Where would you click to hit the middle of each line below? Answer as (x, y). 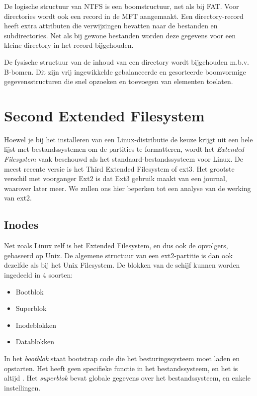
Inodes (21, 225)
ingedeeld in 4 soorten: (39, 275)
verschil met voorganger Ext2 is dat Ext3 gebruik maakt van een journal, (116, 178)
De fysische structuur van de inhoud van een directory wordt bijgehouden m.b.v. (127, 61)
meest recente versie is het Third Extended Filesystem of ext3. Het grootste (119, 168)
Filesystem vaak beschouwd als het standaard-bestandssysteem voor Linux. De (124, 159)
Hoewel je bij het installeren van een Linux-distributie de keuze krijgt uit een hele (128, 139)
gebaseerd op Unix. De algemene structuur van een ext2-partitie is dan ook (118, 255)
